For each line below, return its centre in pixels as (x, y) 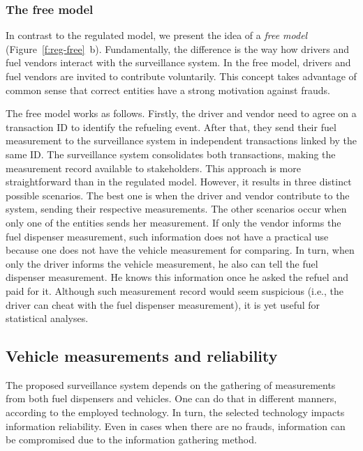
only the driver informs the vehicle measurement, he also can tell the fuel (162, 263)
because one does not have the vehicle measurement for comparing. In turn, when (180, 250)
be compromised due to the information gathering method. (131, 439)
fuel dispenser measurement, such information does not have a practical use (167, 236)
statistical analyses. (47, 318)
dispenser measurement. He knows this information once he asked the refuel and (177, 277)
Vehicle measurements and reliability (142, 356)
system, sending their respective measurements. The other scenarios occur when (176, 209)
